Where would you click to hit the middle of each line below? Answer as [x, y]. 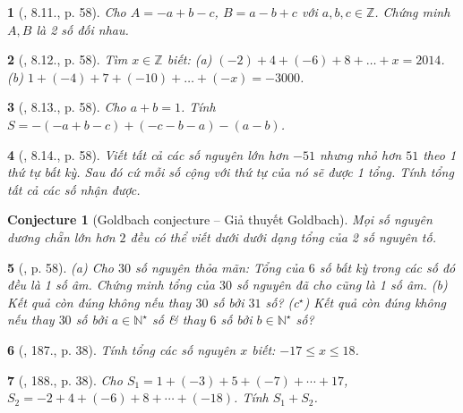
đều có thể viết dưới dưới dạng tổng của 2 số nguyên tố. [283, 236]
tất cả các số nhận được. [74, 189]
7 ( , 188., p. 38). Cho [65, 379]
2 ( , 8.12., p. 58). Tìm [68, 59]
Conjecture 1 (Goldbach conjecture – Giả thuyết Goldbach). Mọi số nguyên [220, 219]
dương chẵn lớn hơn [61, 236]
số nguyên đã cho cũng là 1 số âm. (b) [342, 285]
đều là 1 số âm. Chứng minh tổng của [111, 285]
